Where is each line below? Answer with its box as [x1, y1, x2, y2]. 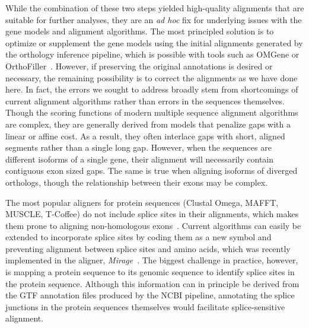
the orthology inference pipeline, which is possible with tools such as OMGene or [5, 48, 300, 60]
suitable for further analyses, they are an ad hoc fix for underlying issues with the [5, 13, 302, 26]
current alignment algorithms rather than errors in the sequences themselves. [5, 94, 285, 107]
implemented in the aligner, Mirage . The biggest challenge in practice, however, [5, 254, 298, 266]
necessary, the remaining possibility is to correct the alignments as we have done [5, 71, 298, 84]
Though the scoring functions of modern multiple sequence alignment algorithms [5, 106, 298, 119]
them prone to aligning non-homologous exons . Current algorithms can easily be [5, 219, 301, 231]
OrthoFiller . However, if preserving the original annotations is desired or [5, 59, 273, 72]
